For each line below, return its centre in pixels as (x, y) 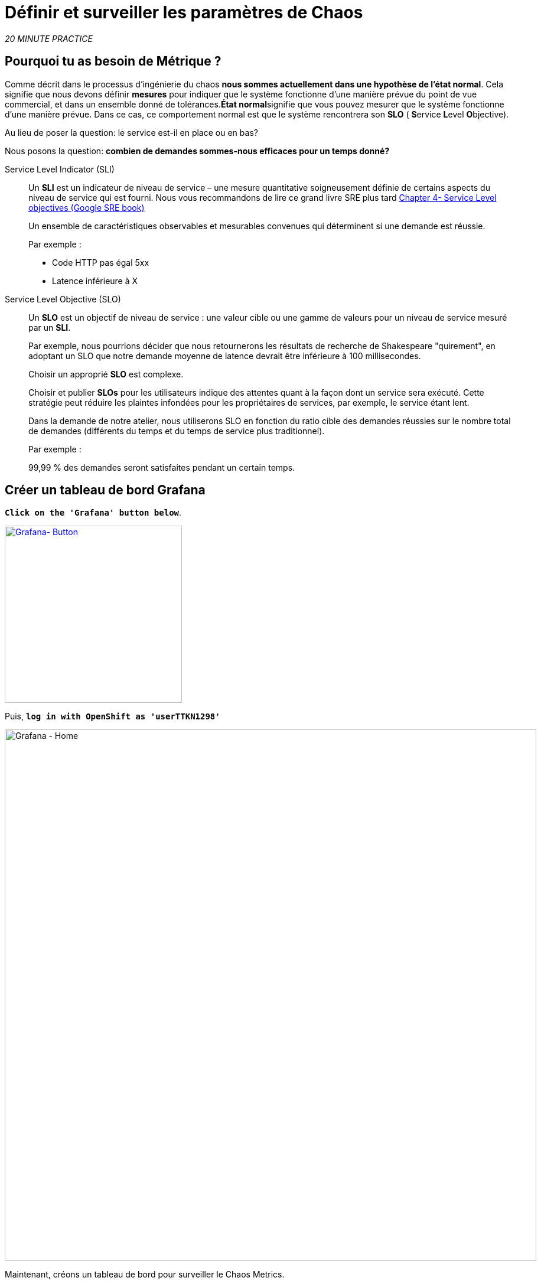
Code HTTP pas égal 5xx (101, 262)
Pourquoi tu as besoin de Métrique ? (113, 61)
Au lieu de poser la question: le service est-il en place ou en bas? (131, 132)
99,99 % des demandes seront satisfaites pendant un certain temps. (162, 467)
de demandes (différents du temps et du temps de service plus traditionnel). (177, 431)
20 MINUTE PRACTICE (49, 38)
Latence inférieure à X (95, 281)
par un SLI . (50, 327)
